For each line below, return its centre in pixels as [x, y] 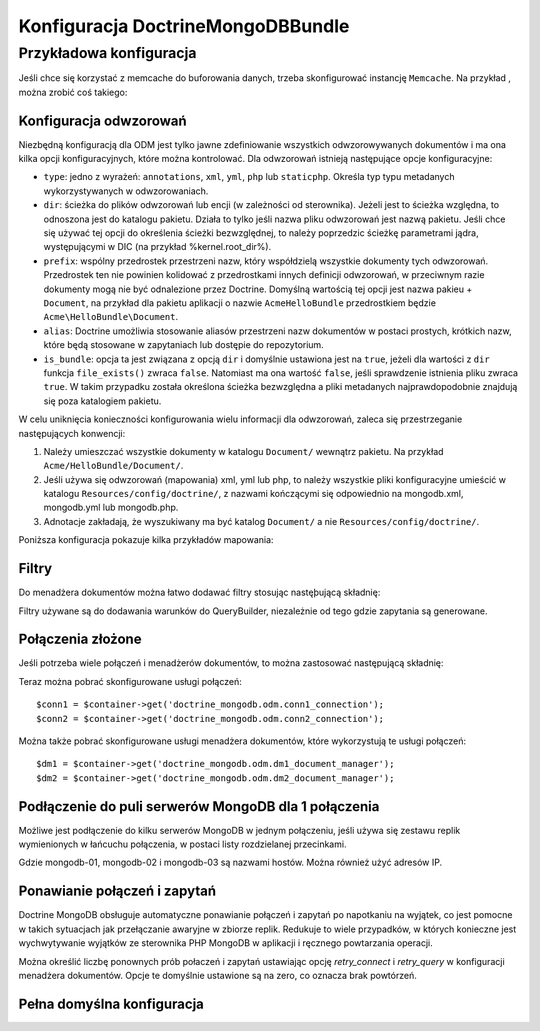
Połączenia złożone [80, 639]
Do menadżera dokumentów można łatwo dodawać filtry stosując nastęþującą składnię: [199, 592]
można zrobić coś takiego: [73, 92]
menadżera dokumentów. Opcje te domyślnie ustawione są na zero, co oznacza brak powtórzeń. [217, 975]
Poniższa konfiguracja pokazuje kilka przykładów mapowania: [146, 540]
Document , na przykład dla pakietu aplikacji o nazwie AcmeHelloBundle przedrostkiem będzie [240, 302]
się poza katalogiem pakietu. [102, 401]
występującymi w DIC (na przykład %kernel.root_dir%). [157, 247]
